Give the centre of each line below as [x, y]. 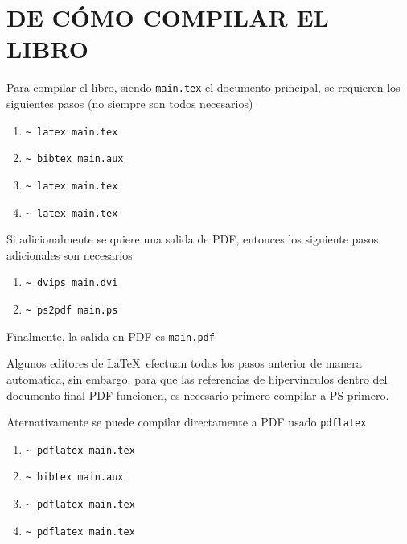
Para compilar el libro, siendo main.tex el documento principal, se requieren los [203, 87]
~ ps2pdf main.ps [72, 311]
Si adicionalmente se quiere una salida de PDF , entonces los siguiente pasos [193, 239]
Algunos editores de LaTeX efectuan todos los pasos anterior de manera [184, 363]
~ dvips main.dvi [72, 283]
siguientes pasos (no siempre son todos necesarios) [130, 103]
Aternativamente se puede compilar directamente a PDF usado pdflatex [187, 422]
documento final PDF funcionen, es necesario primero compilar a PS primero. [198, 395]
